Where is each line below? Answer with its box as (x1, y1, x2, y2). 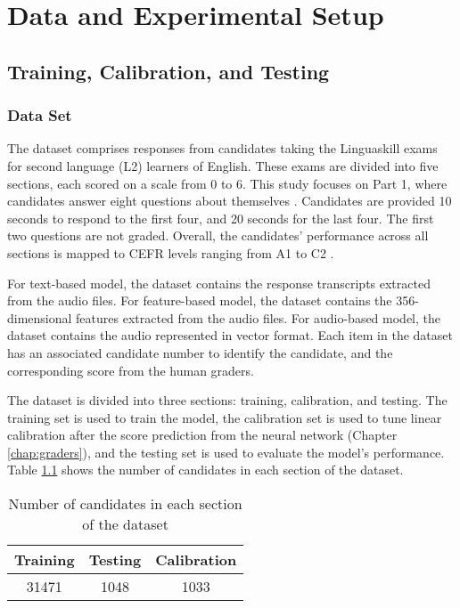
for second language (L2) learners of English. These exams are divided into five (7, 156, 439, 174)
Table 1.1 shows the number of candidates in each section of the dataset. (7, 460, 404, 479)
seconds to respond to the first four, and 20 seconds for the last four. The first (7, 208, 434, 227)
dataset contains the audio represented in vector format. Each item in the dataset (7, 326, 453, 345)
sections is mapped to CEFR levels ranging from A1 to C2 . (7, 243, 334, 262)
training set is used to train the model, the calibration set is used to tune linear (7, 408, 442, 426)
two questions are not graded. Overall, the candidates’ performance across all (7, 226, 429, 245)
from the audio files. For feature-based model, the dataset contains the (7, 291, 392, 310)
